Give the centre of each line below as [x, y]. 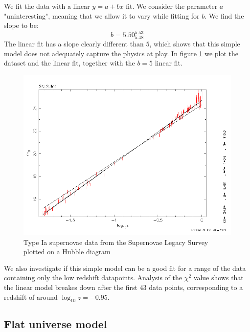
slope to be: [21, 25]
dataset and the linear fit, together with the [69, 63]
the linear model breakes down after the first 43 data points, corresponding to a [124, 287]
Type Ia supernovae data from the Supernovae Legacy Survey [116, 242]
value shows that [218, 277]
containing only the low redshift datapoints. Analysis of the [93, 277]
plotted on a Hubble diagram [67, 252]
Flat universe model [56, 323]
